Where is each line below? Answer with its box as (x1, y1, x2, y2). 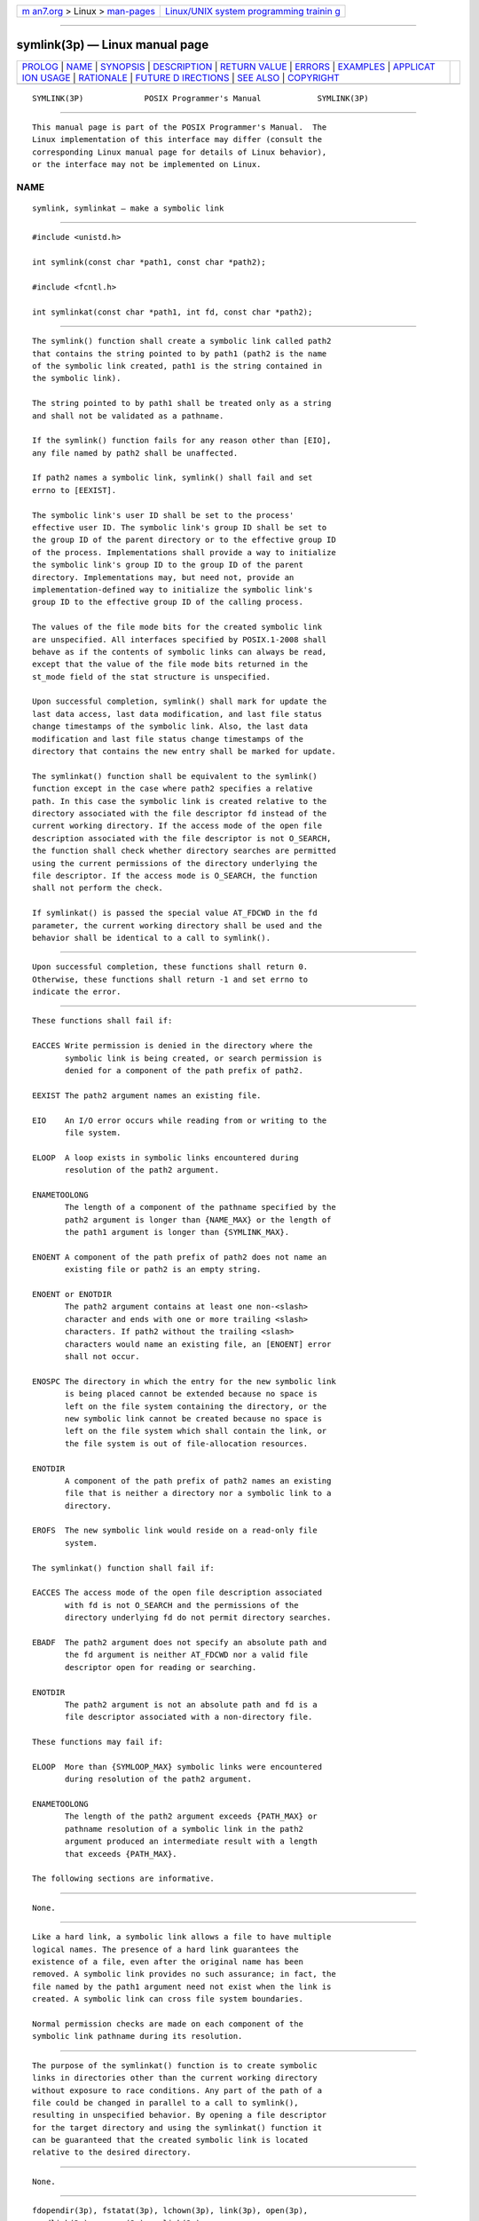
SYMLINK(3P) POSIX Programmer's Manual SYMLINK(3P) (32, 93, 369, 103)
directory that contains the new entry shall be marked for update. (32, 746, 336, 757)
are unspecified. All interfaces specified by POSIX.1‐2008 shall (32, 634, 327, 644)
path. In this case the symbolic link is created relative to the (32, 796, 327, 806)
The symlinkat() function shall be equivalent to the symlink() (32, 771, 318, 781)
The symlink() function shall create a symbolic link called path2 (32, 336, 332, 346)
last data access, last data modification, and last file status (32, 709, 323, 719)
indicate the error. (32, 987, 122, 997)
